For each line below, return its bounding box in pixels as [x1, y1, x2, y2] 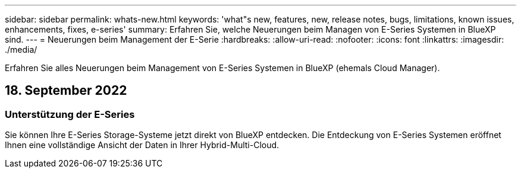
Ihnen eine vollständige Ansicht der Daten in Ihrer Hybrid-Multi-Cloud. [5, 140, 280, 150]
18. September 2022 [5, 83, 127, 98]
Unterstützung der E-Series [5, 108, 135, 120]
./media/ [5, 44, 37, 55]
